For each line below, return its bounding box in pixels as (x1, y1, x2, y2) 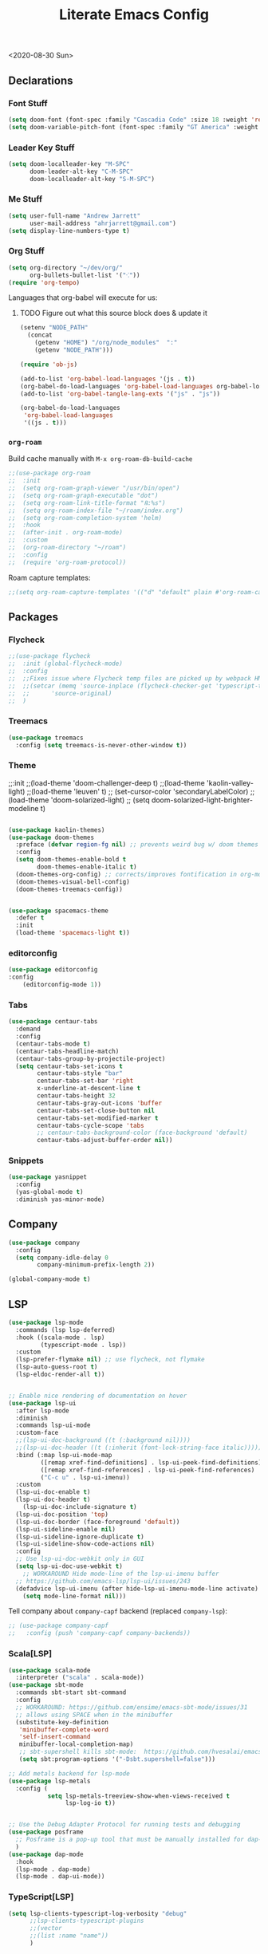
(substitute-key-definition (15, 1718, 109, 1726)
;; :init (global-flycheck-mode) (8, 660, 124, 668)
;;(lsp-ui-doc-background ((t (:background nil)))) (15, 1436, 191, 1444)
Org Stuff (8, 246, 45, 257)
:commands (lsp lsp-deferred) (15, 1326, 116, 1334)
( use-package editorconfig (8, 966, 98, 974)
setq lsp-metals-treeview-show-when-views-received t (47, 1792, 230, 1800)
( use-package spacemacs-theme (8, 907, 109, 915)
